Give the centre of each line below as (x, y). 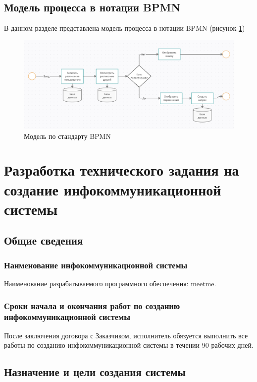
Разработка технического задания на (122, 170)
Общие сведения (44, 240)
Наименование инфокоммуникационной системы (96, 265)
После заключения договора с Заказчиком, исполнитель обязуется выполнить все (126, 335)
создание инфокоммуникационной (113, 189)
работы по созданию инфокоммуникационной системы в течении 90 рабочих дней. (129, 345)
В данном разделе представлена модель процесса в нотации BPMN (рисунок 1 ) (125, 28)
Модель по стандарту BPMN (67, 136)
